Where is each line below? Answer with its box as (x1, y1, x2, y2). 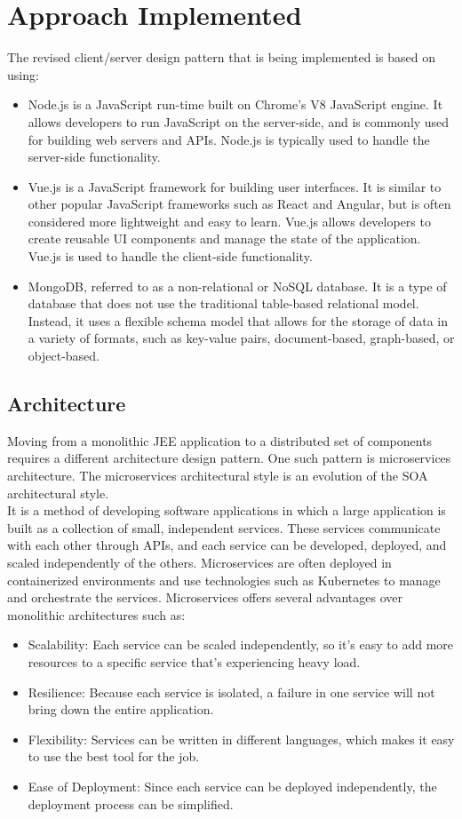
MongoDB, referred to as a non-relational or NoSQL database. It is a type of (28, 276, 447, 295)
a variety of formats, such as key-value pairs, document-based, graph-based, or (28, 329, 455, 347)
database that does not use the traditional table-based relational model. (28, 294, 419, 313)
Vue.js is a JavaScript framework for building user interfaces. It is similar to (28, 177, 442, 195)
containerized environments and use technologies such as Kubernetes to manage (7, 570, 441, 589)
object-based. (28, 346, 100, 365)
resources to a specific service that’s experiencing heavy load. (28, 652, 361, 671)
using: (7, 65, 39, 83)
